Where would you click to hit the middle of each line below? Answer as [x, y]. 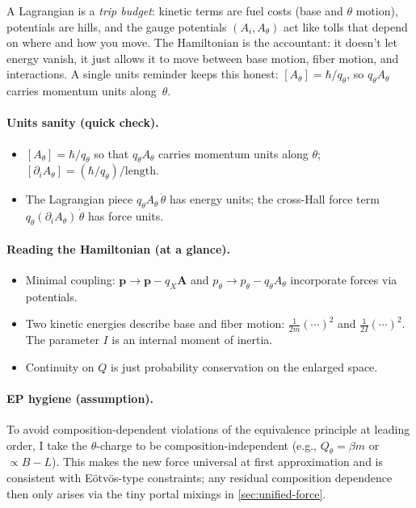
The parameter [62, 339]
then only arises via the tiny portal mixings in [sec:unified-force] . [166, 493]
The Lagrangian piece [79, 199]
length [140, 172]
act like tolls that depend [346, 26]
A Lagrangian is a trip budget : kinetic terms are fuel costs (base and [175, 10]
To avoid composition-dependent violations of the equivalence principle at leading [208, 428]
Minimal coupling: [70, 279]
